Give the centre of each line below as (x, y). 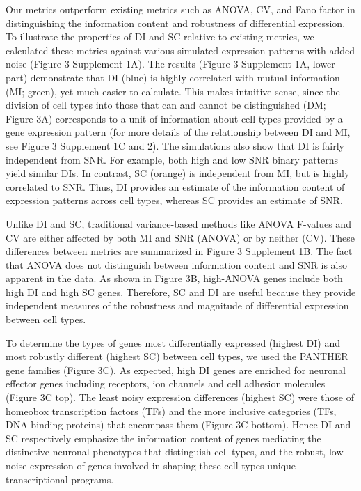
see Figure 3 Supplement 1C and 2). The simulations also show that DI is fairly (175, 145)
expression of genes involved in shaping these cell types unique (163, 465)
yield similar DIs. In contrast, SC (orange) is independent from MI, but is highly (178, 173)
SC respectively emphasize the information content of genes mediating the (163, 438)
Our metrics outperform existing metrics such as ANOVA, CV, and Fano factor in (180, 9)
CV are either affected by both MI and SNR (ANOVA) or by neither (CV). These (180, 237)
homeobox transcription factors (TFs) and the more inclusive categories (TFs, (171, 411)
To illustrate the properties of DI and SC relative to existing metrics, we (160, 37)
